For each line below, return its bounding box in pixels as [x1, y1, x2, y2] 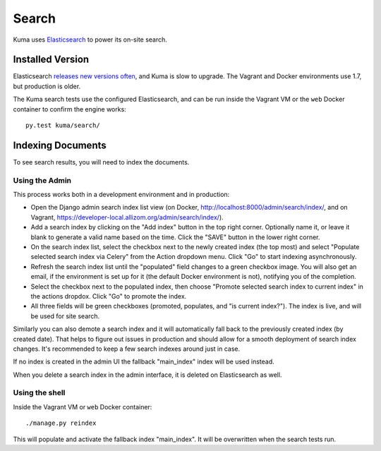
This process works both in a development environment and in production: [13, 191, 230, 199]
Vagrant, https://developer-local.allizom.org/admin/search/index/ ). [30, 212, 224, 222]
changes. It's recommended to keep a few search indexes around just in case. [13, 344, 241, 353]
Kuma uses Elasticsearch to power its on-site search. [13, 35, 167, 44]
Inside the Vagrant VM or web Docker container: [13, 402, 152, 411]
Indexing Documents [13, 139, 107, 151]
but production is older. [13, 82, 81, 90]
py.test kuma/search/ [25, 121, 100, 130]
